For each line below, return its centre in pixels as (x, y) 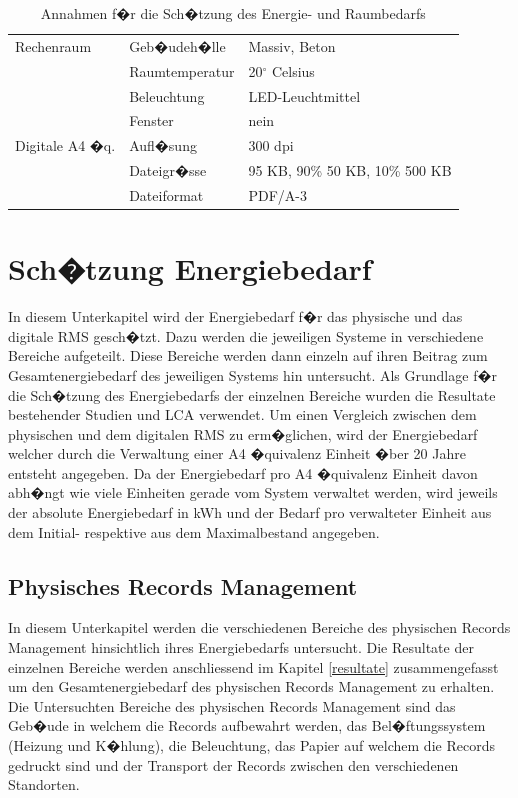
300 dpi (271, 145)
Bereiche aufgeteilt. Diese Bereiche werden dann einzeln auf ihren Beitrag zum (248, 355)
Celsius (293, 70)
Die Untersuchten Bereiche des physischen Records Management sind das (232, 705)
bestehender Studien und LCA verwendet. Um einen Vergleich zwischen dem (242, 414)
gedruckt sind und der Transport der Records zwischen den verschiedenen (233, 764)
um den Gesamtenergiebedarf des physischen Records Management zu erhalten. (251, 686)
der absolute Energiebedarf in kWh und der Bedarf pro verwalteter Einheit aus (250, 512)
